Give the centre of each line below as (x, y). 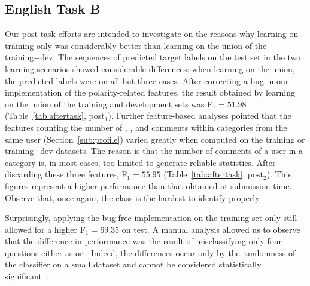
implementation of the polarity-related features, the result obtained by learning (150, 92)
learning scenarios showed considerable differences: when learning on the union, (150, 68)
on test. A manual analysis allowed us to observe (211, 229)
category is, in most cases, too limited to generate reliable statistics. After (140, 162)
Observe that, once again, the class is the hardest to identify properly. (133, 197)
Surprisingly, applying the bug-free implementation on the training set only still (151, 218)
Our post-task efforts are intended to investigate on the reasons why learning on (152, 34)
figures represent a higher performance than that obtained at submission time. (148, 185)
